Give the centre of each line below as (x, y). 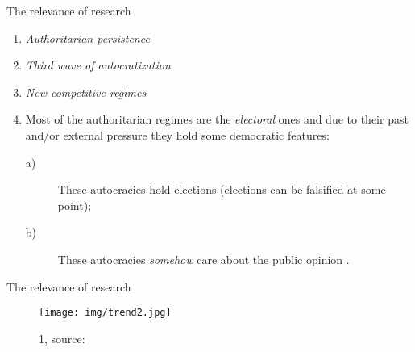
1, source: (62, 338)
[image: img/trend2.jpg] (105, 313)
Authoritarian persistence (87, 38)
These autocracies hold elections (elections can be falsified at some (222, 189)
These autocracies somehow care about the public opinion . (203, 259)
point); (75, 205)
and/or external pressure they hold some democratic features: (177, 134)
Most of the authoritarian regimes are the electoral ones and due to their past (217, 119)
